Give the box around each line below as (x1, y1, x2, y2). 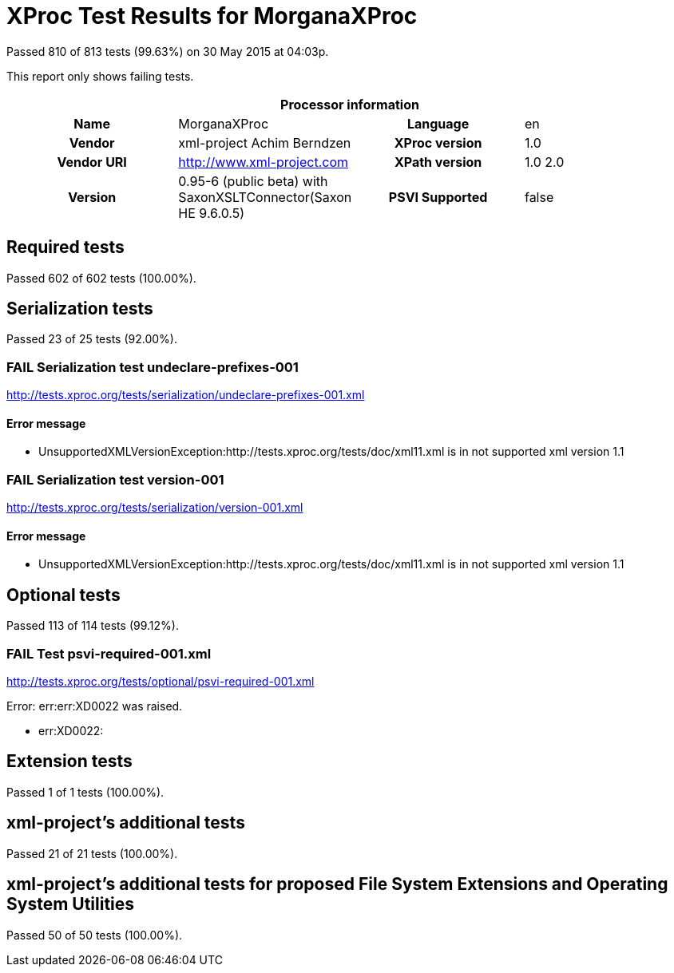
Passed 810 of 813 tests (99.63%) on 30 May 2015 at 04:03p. (6, 44, 329, 58)
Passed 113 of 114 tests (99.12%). (6, 619, 179, 633)
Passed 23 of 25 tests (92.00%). (6, 332, 177, 346)
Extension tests (6, 751, 133, 772)
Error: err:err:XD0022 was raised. (6, 698, 183, 713)
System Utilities (6, 894, 135, 915)
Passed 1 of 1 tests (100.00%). (6, 785, 165, 799)
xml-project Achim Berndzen (178, 134, 351, 151)
